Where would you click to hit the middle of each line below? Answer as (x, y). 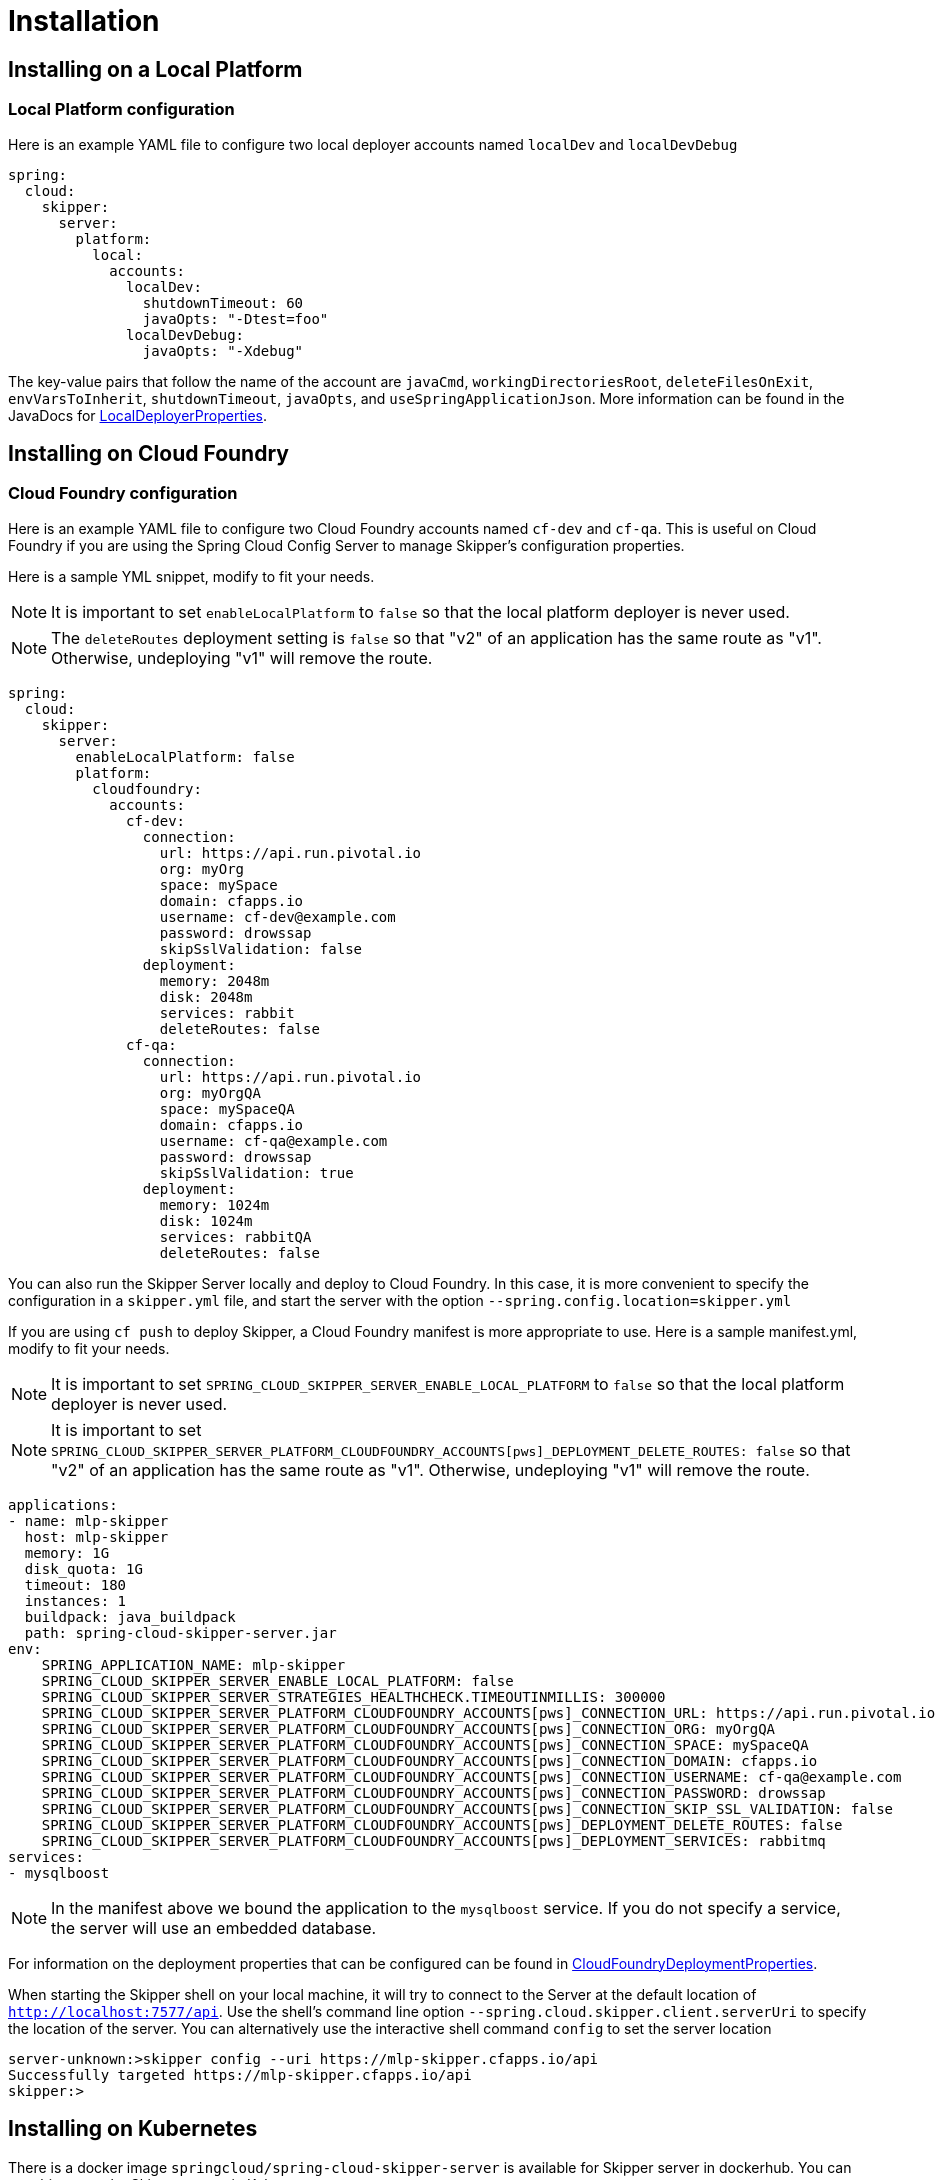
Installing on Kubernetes (133, 2129)
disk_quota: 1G (83, 1568)
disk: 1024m (206, 1220)
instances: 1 (75, 1600)
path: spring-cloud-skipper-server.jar (180, 1632)
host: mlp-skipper (96, 1536)
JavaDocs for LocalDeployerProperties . (137, 415)
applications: (63, 1504)
